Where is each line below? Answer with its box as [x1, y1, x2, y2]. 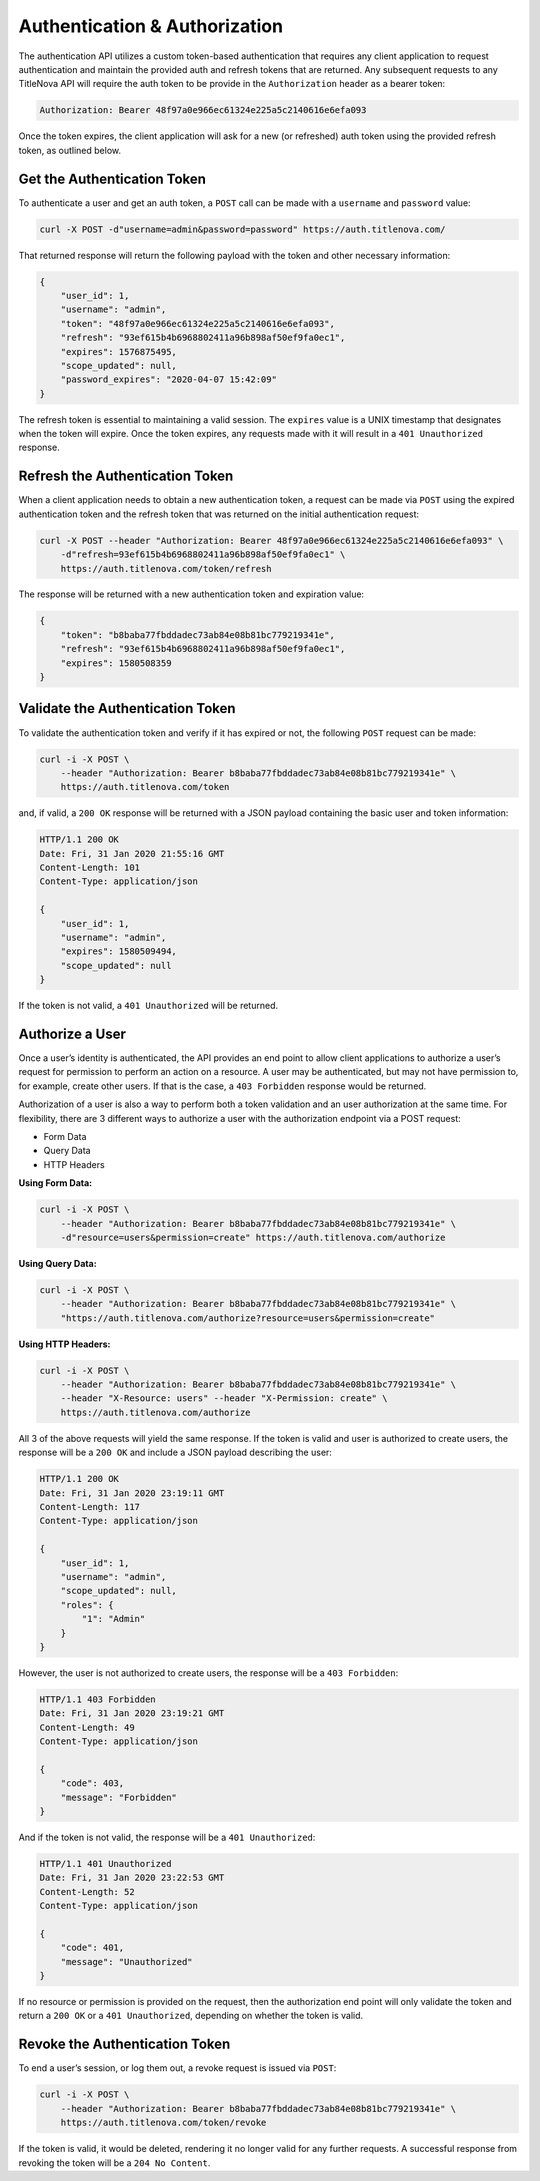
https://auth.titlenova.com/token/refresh [60, 563, 272, 574]
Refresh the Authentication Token [18, 468, 234, 485]
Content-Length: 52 [39, 1886, 135, 1897]
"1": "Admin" [81, 1613, 146, 1625]
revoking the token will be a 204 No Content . [18, 2156, 211, 2169]
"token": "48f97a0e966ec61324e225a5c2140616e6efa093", [60, 318, 335, 329]
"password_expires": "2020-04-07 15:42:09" [60, 374, 277, 385]
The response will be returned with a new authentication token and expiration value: [18, 588, 365, 600]
